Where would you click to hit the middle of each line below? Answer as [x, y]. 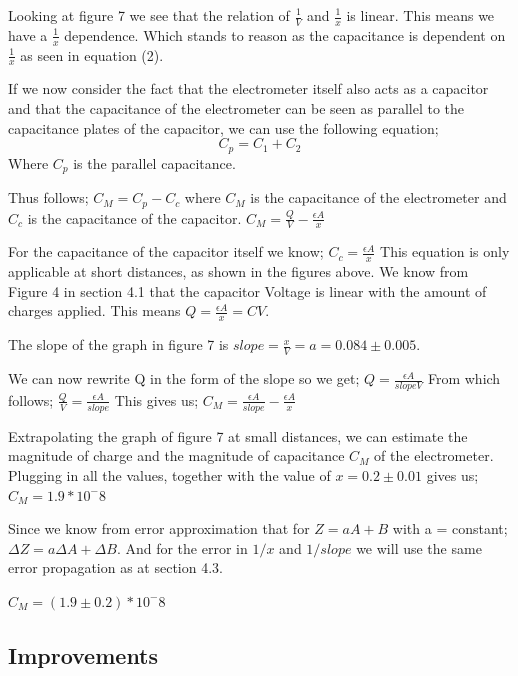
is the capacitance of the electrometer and [378, 197]
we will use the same [419, 547]
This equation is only [445, 251]
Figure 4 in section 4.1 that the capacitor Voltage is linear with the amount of [247, 290]
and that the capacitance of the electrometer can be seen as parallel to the [236, 108]
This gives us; [156, 399]
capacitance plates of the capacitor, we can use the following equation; [223, 127]
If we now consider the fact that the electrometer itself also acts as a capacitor [248, 88]
